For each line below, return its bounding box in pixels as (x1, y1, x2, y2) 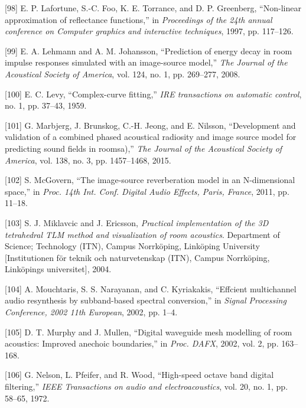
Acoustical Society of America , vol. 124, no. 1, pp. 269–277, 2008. (5, 67, 240, 80)
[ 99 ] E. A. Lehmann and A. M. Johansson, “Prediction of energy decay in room (5, 44, 292, 57)
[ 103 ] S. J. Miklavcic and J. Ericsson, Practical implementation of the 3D (5, 216, 269, 229)
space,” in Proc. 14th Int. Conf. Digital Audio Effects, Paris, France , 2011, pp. (5, 185, 289, 197)
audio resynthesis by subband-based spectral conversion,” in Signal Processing (5, 294, 287, 306)
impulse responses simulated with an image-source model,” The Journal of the (5, 56, 288, 68)
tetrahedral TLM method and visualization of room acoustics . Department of (5, 228, 280, 240)
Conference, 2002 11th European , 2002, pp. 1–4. (5, 306, 178, 318)
